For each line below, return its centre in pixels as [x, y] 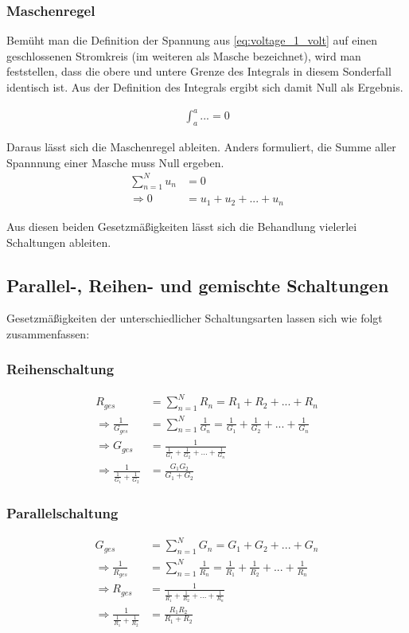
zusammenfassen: [48, 333]
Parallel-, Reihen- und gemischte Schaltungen [198, 285]
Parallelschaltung [62, 512]
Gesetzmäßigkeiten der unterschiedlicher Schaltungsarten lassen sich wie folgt [195, 318]
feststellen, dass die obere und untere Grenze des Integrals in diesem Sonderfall [199, 71]
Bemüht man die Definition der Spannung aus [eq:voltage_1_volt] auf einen [192, 40]
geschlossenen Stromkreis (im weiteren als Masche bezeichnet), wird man [184, 55]
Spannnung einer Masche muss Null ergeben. [115, 162]
